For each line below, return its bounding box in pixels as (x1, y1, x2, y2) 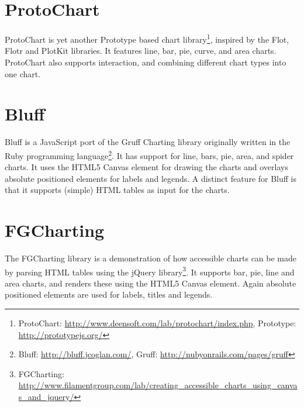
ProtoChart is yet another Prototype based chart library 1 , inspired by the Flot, (5, 32, 289, 45)
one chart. (5, 67, 41, 80)
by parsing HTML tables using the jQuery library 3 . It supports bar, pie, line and (5, 264, 295, 278)
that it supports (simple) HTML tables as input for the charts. (5, 184, 230, 196)
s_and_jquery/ (18, 391, 74, 403)
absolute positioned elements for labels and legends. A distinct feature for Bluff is (5, 172, 297, 184)
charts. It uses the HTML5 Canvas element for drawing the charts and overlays (5, 161, 288, 173)
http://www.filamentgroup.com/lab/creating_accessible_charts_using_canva (18, 379, 298, 391)
